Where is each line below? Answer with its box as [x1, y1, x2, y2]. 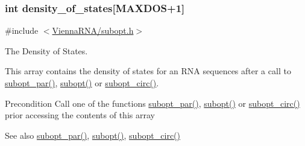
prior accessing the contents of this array [5, 109, 155, 121]
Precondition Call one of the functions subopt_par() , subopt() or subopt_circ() [5, 97, 300, 109]
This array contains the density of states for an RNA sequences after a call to [5, 65, 291, 77]
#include [5, 24, 39, 37]
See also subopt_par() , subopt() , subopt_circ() [5, 129, 180, 141]
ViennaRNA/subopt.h [52, 24, 134, 37]
